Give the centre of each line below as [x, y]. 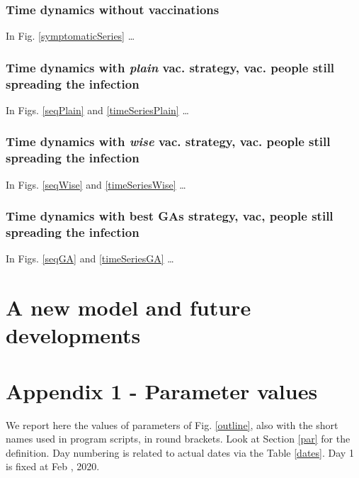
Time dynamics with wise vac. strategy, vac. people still [168, 141]
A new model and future [129, 307]
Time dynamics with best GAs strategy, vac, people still [170, 216]
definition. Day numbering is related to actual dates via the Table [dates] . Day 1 [180, 452]
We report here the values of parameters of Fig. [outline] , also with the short [172, 424]
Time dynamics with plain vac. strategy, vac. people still [170, 67]
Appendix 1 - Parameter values [162, 390]
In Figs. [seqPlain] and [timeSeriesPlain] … [97, 110]
